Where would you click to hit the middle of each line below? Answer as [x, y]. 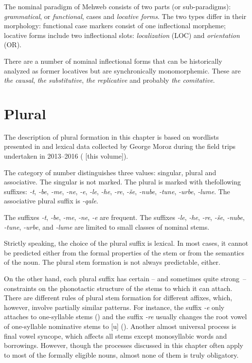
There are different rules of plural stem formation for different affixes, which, [118, 298]
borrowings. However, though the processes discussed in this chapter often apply [124, 345]
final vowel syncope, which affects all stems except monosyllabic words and [116, 336]
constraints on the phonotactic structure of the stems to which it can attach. [118, 288]
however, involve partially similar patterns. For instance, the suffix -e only [114, 307]
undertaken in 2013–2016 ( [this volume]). [66, 156]
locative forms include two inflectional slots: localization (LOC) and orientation [122, 35]
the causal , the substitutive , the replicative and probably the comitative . [109, 80]
